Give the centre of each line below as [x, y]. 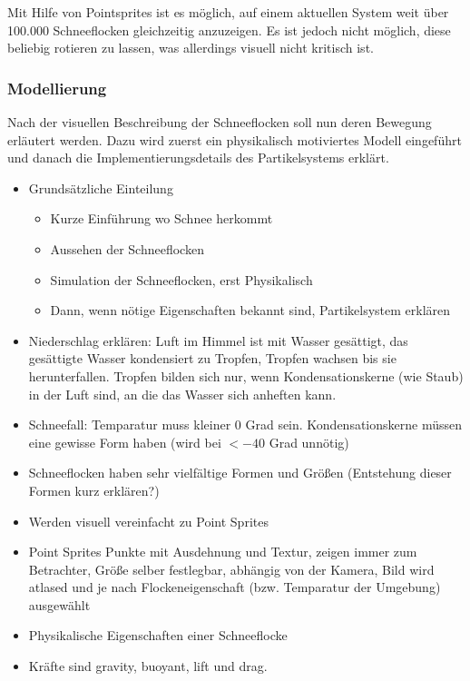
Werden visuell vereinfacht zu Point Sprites [148, 521]
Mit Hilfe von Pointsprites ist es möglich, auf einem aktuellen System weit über [228, 12]
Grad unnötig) [309, 442]
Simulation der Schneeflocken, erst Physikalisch [181, 279]
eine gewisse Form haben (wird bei [125, 442]
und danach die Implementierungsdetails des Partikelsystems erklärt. [198, 158]
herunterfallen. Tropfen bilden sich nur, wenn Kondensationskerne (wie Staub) [246, 375]
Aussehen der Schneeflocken [127, 248]
